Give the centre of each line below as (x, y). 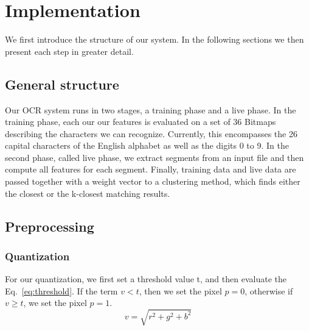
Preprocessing (50, 226)
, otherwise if (269, 290)
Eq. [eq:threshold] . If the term (61, 290)
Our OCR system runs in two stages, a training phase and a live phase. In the (151, 109)
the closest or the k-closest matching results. (88, 193)
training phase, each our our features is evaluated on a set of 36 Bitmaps (141, 122)
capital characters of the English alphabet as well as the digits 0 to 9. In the (147, 145)
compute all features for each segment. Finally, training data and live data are (151, 169)
